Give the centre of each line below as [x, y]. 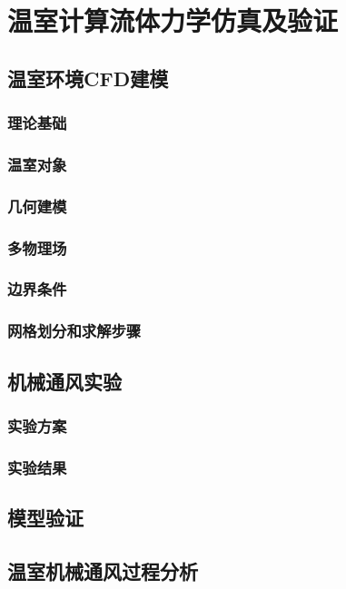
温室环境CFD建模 [88, 78]
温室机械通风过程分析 [103, 570]
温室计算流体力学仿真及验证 [173, 20]
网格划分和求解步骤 [74, 331]
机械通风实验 [64, 381]
